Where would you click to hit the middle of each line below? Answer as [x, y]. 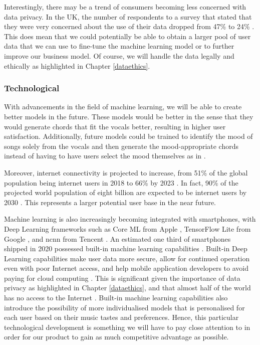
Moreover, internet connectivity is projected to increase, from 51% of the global [126, 172]
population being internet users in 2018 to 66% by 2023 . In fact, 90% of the [121, 182]
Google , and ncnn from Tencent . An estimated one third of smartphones [117, 238]
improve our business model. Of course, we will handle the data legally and [119, 55]
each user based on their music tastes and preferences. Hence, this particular [121, 317]
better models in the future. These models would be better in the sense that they [129, 116]
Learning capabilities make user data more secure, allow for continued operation [127, 258]
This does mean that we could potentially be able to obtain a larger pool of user [127, 36]
